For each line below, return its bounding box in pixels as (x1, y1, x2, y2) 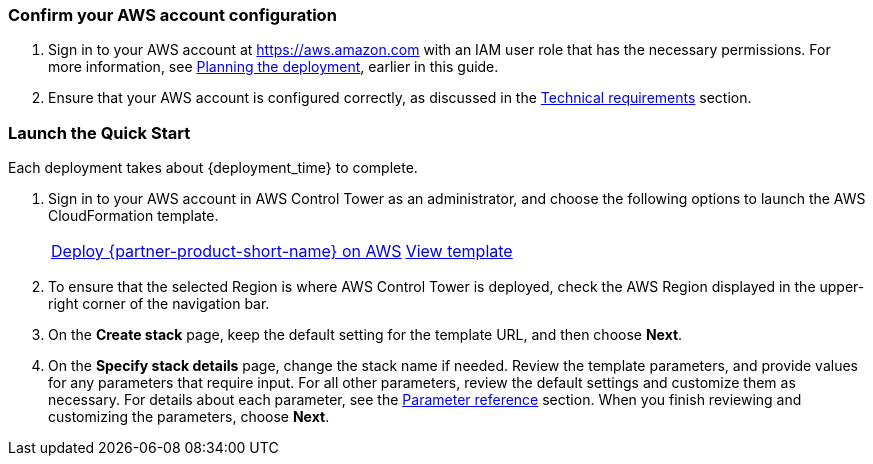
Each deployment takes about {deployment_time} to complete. (8, 159, 418, 177)
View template (405, 241, 513, 262)
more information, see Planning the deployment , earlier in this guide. (48, 58, 499, 76)
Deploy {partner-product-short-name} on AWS (51, 241, 402, 262)
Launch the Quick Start (8, 122, 191, 143)
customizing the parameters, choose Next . (48, 408, 330, 426)
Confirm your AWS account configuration (8, 5, 337, 25)
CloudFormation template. (48, 207, 219, 225)
